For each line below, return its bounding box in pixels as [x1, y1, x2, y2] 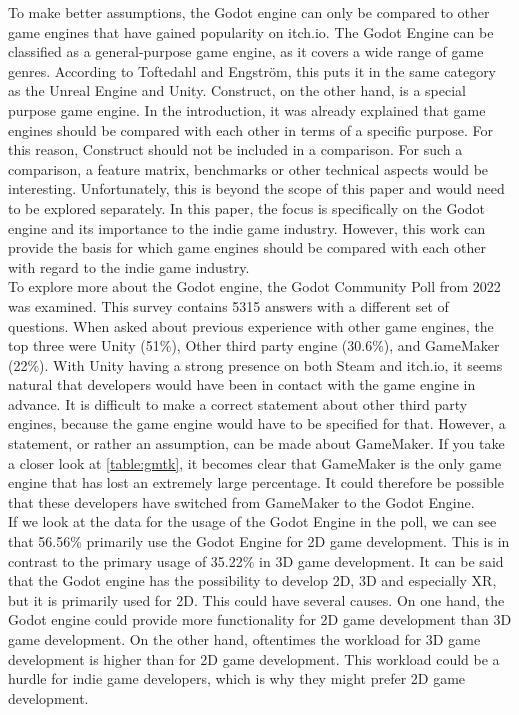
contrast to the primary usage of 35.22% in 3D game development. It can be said [8, 550, 504, 571]
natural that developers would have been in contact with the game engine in [8, 374, 476, 395]
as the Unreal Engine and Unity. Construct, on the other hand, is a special [8, 80, 466, 101]
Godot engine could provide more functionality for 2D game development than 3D [8, 609, 512, 630]
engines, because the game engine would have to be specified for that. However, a [8, 413, 506, 434]
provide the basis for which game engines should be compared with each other [8, 237, 487, 258]
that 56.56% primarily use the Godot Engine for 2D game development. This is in [8, 531, 510, 552]
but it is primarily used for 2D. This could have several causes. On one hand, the [8, 589, 505, 610]
